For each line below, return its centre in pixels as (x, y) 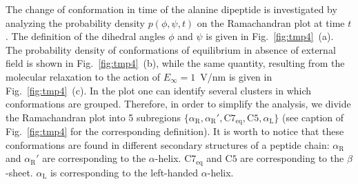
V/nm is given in (236, 76)
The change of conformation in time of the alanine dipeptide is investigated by (171, 9)
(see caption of (313, 117)
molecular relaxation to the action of (83, 76)
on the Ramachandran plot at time (271, 22)
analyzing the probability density (75, 22)
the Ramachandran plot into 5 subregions (93, 117)
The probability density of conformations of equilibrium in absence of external (171, 49)
